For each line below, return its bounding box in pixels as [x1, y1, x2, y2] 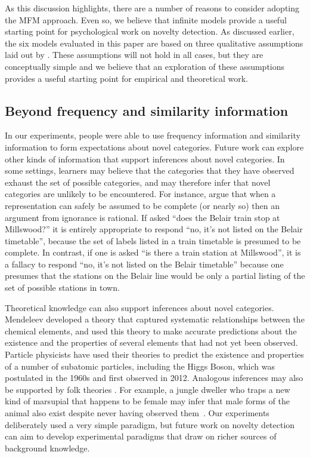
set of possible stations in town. [5, 281, 120, 294]
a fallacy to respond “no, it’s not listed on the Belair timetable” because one [5, 257, 284, 270]
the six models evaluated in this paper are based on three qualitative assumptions [5, 36, 303, 49]
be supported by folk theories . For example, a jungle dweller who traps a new [5, 383, 290, 395]
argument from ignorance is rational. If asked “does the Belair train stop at [5, 211, 280, 223]
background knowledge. [5, 441, 90, 454]
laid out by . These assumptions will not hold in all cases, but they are [5, 48, 263, 61]
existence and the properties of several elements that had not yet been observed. [5, 336, 298, 349]
